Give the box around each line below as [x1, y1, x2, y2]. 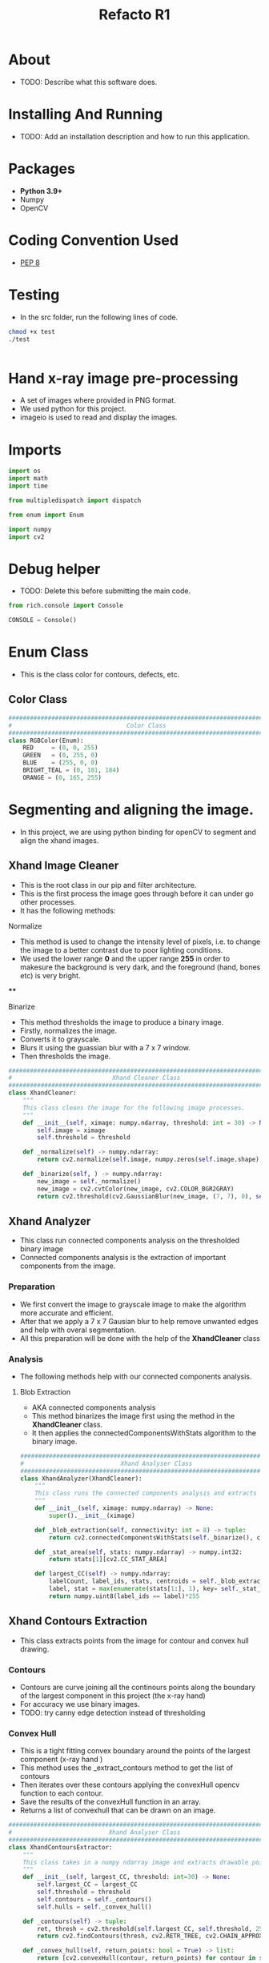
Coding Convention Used [8, 231, 179, 249]
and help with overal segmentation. [19, 1325, 136, 1335]
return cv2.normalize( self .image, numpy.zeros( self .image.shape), [37, 1155, 263, 1164]
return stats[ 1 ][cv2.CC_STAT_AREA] [49, 1556, 168, 1564]
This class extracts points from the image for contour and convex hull [19, 1636, 250, 1645]
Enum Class [8, 643, 89, 661]
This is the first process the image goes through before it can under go [19, 889, 254, 898]
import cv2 [8, 532, 45, 541]
